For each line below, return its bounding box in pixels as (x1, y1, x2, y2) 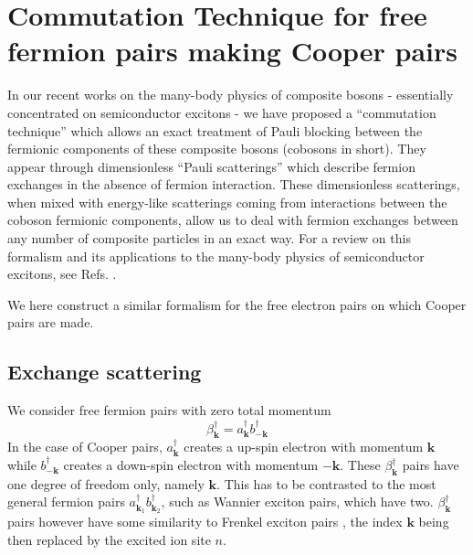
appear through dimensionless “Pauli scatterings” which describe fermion (7, 156, 415, 176)
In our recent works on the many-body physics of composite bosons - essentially (7, 85, 454, 104)
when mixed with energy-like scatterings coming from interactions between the (7, 192, 447, 211)
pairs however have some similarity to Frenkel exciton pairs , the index (7, 512, 403, 531)
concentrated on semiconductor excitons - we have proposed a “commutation (7, 102, 436, 122)
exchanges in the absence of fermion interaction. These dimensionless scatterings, (7, 175, 460, 194)
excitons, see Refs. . (7, 264, 117, 283)
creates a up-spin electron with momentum (184, 437, 424, 456)
